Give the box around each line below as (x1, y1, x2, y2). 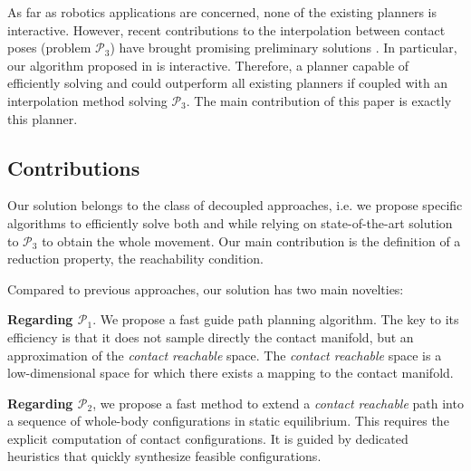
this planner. (7, 109, 78, 128)
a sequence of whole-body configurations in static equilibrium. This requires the (7, 411, 449, 430)
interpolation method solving (7, 91, 168, 110)
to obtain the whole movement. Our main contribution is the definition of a (42, 231, 461, 250)
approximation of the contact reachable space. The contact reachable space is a (7, 345, 442, 364)
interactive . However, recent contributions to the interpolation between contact (7, 20, 446, 39)
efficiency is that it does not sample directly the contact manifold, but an (7, 327, 414, 346)
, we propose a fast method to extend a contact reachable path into (92, 393, 464, 412)
